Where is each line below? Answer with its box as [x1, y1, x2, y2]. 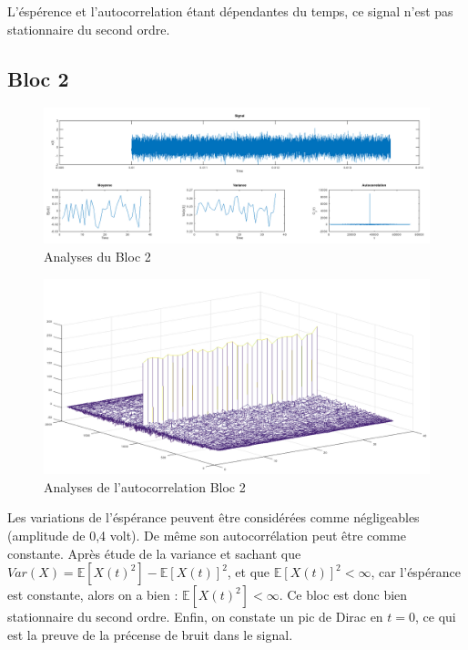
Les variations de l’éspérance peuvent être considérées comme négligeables [7, 508, 420, 527]
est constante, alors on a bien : [7, 585, 178, 604]
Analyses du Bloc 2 [44, 247, 151, 266]
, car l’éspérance [371, 562, 461, 582]
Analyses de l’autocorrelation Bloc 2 [44, 477, 246, 496]
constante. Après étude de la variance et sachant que [7, 543, 301, 562]
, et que [227, 562, 270, 582]
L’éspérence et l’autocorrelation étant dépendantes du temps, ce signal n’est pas [7, 2, 453, 20]
